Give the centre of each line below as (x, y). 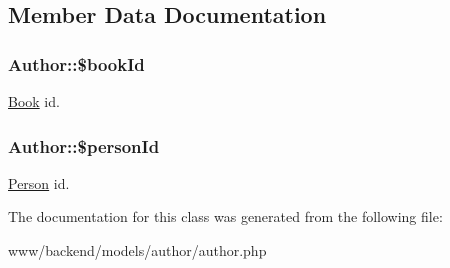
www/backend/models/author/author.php (137, 250)
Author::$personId (84, 145)
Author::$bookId (76, 63)
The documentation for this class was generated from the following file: (225, 216)
